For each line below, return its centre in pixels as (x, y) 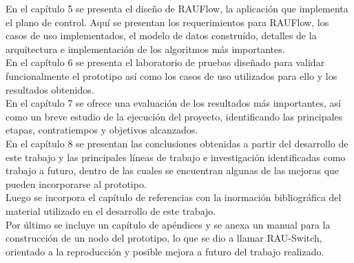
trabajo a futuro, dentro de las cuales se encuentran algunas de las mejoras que (173, 170)
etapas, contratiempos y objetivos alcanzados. (102, 130)
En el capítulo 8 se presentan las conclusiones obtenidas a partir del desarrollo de (177, 143)
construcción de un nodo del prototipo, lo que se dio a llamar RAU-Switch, (164, 238)
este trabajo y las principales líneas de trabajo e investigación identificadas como (176, 157)
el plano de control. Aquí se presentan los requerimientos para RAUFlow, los (167, 22)
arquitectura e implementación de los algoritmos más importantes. (145, 49)
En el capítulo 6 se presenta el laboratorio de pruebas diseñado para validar (165, 62)
